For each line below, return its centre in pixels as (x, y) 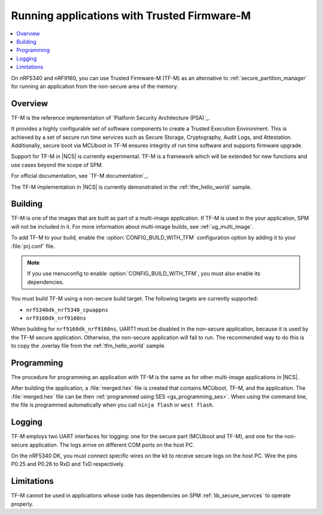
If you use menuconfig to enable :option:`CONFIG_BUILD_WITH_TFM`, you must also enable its (144, 274)
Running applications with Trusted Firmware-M (131, 16)
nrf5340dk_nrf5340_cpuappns (67, 310)
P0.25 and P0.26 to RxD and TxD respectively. (68, 464)
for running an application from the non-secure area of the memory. (95, 86)
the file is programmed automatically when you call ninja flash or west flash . (113, 405)
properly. (22, 504)
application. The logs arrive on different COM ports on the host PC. (112, 445)
